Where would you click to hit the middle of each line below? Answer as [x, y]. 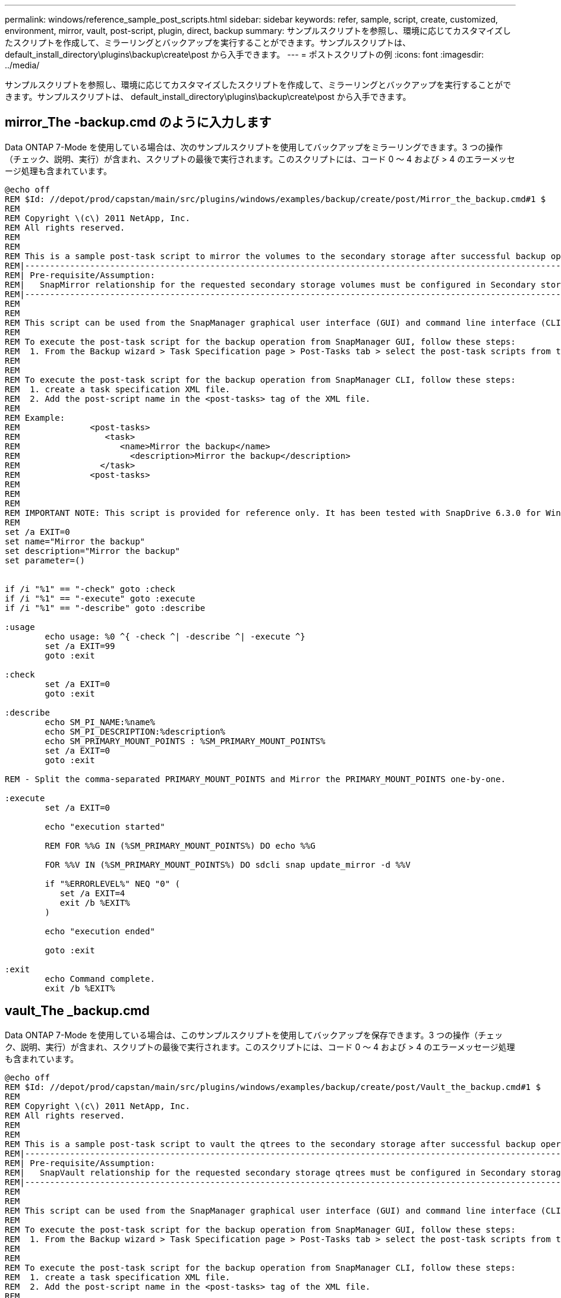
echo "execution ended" [100, 931]
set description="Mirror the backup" [93, 551]
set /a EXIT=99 [80, 646]
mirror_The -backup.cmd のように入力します [138, 122]
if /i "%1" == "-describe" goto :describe [105, 608]
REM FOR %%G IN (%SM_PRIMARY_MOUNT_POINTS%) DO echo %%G [180, 845]
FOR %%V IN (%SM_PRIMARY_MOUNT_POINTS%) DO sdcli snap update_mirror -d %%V [228, 864]
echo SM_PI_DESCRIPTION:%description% [135, 731]
